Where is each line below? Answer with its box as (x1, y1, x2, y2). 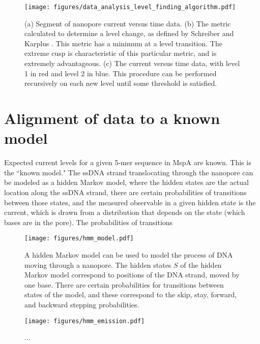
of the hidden (180, 259, 222, 270)
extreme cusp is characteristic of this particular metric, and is (24, 48, 217, 58)
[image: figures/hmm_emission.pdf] (24, 317, 145, 325)
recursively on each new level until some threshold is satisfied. (24, 78, 217, 88)
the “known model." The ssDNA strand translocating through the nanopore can (4, 167, 253, 177)
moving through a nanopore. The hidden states (24, 259, 171, 270)
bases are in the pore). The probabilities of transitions (4, 216, 173, 227)
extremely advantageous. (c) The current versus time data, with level (24, 58, 240, 69)
